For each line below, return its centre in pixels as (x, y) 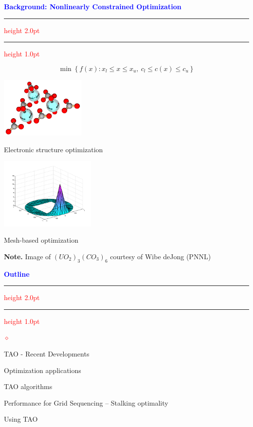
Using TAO (21, 419)
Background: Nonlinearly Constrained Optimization (93, 6)
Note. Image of (27, 256)
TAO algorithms (28, 386)
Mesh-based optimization (41, 240)
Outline (17, 274)
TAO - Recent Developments (47, 353)
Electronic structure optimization (54, 149)
